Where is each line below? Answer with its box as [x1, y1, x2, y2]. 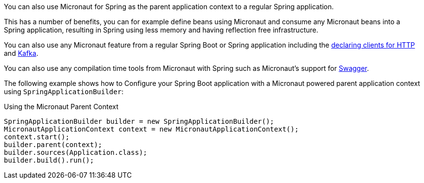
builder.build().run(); [4, 156, 94, 164]
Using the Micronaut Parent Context [4, 102, 119, 111]
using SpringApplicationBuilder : [4, 87, 124, 96]
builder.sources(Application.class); [4, 149, 148, 156]
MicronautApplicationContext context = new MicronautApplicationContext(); [4, 125, 299, 133]
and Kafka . [4, 49, 38, 57]
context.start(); [4, 133, 69, 141]
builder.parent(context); [4, 141, 102, 149]
